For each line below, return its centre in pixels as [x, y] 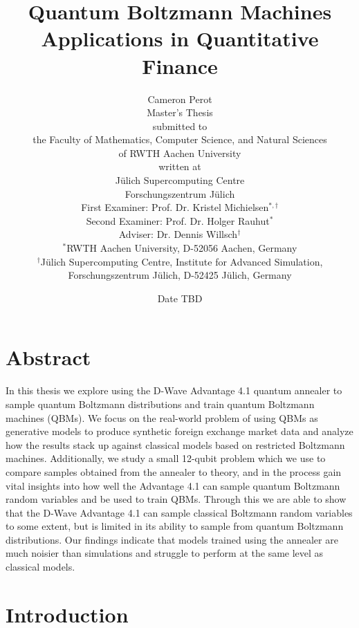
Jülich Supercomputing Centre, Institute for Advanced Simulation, [182, 261]
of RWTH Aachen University [180, 153]
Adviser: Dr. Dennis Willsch [178, 234]
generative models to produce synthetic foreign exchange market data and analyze [179, 431]
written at [180, 166]
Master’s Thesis [180, 112]
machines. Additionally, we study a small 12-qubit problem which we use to [166, 458]
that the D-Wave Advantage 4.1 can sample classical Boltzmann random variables [179, 512]
